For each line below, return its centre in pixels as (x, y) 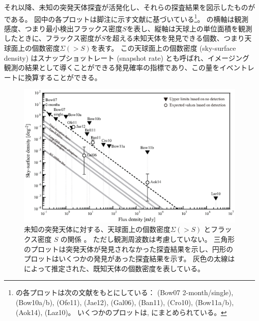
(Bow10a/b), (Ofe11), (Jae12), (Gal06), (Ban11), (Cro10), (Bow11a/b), (125, 302)
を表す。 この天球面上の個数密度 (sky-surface (163, 48)
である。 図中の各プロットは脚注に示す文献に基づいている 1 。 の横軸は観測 (126, 18)
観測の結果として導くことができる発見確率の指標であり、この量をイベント (126, 67)
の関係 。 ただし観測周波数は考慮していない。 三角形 (148, 239)
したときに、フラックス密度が (53, 38)
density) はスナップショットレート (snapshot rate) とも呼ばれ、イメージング (127, 57)
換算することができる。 (63, 77)
